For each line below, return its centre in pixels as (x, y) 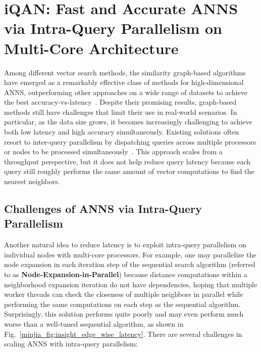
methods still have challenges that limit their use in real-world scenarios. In (121, 112)
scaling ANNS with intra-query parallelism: (71, 344)
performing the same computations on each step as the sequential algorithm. (122, 304)
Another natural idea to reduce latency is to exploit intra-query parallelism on (125, 245)
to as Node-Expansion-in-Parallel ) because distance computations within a (126, 274)
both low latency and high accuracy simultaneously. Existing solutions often (122, 132)
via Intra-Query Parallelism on (113, 28)
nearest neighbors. (32, 181)
